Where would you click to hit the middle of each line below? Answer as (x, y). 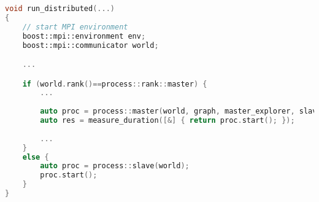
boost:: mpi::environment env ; (84, 36)
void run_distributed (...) (60, 9)
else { (36, 157)
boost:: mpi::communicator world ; (90, 45)
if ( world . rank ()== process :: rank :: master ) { (115, 84)
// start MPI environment (75, 27)
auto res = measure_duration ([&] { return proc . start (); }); (167, 121)
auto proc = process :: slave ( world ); (115, 166)
